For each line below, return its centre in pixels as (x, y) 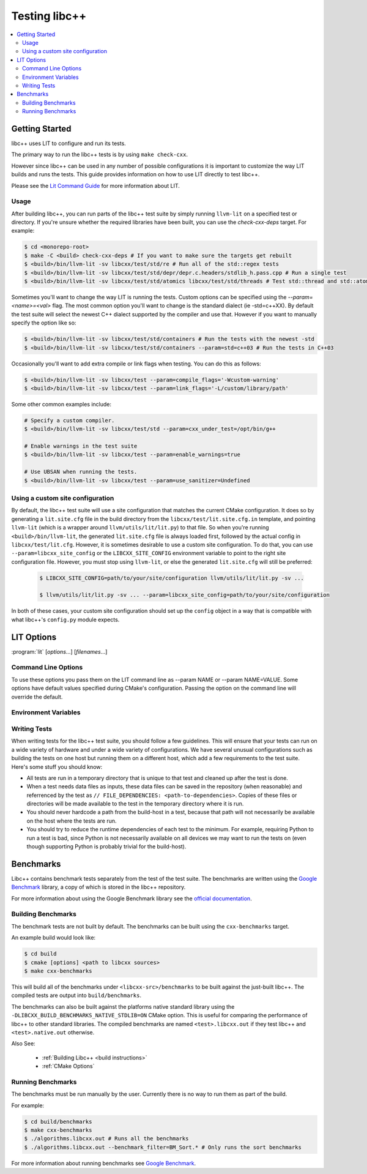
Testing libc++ (49, 16)
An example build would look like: (54, 938)
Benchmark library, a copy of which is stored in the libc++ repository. (98, 887)
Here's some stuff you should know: (57, 767)
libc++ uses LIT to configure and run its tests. (69, 143)
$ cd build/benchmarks (58, 1121)
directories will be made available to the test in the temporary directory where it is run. (135, 804)
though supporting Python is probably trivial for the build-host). (106, 847)
